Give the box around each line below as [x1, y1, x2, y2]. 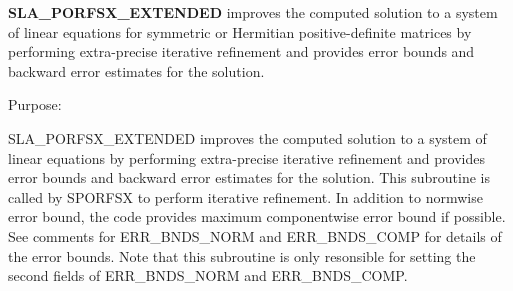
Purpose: [8, 94, 62, 115]
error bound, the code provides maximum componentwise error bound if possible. [8, 206, 506, 227]
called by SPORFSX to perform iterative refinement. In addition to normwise [8, 186, 483, 207]
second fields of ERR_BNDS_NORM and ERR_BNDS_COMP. [8, 265, 408, 286]
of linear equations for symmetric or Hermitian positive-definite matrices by [8, 21, 472, 42]
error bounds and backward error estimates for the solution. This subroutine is [8, 167, 490, 188]
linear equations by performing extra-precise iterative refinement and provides [8, 147, 485, 168]
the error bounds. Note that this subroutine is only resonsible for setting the [8, 245, 476, 266]
